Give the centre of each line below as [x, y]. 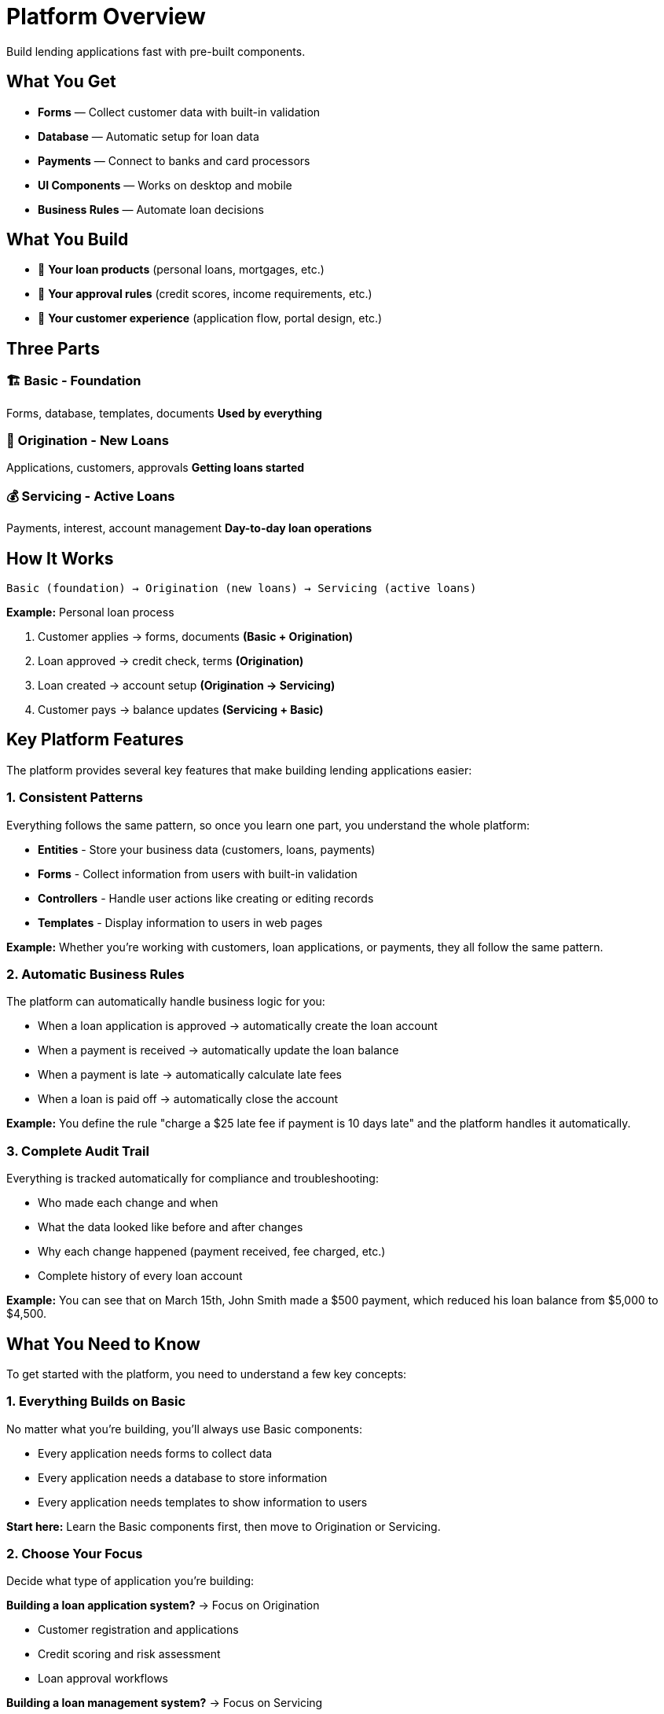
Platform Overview [106, 17]
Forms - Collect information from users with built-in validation [198, 874]
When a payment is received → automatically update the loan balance [218, 1050]
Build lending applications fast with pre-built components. [156, 51]
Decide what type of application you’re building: [130, 1581]
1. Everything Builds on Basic [96, 1401]
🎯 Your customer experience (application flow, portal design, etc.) [210, 318]
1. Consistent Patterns [75, 798]
